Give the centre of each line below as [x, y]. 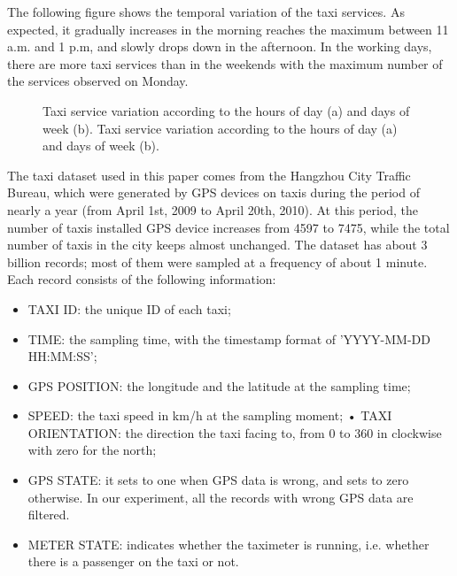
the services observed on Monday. [98, 81]
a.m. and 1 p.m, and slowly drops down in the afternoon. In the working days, [220, 46]
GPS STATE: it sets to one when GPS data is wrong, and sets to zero [218, 480]
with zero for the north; [92, 450]
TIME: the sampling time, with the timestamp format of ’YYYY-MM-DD [229, 338]
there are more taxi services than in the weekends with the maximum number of [225, 63]
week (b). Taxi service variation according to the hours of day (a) [220, 128]
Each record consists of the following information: [142, 279]
